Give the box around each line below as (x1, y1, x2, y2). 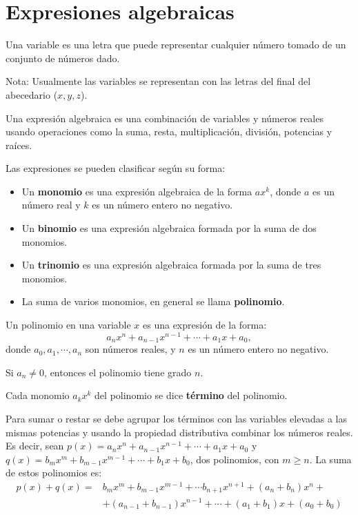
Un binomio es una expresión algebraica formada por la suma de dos (21, 221, 317, 235)
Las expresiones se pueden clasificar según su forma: (6, 161, 226, 175)
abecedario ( (6, 87, 58, 101)
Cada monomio (6, 388, 70, 402)
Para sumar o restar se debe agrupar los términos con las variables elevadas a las (6, 411, 348, 425)
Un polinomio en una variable (6, 318, 131, 332)
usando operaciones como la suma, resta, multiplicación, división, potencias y (6, 124, 332, 139)
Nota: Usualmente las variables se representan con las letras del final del (6, 74, 311, 88)
